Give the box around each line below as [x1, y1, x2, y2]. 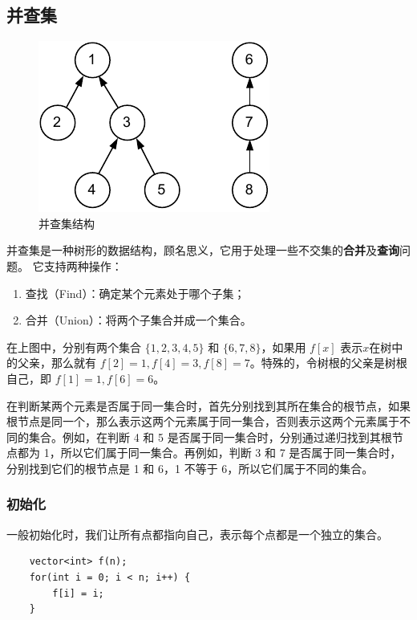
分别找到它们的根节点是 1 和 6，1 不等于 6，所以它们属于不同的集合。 [6, 459, 374, 476]
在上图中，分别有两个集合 [6, 338, 141, 355]
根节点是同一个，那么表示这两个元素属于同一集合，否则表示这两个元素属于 [6, 413, 399, 430]
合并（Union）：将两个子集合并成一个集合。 [25, 312, 252, 328]
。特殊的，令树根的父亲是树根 [249, 354, 407, 371]
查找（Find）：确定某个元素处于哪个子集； [25, 284, 245, 301]
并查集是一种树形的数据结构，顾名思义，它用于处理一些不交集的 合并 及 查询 [6, 242, 399, 259]
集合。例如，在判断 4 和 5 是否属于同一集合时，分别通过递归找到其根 [28, 428, 392, 445]
